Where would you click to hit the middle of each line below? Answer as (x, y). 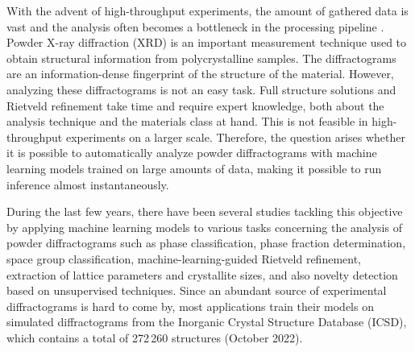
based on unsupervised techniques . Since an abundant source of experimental (197, 290)
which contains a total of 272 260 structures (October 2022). (155, 337)
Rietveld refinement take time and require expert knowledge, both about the (195, 105)
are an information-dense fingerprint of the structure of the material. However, (200, 74)
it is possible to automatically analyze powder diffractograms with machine (192, 153)
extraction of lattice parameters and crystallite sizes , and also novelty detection (202, 274)
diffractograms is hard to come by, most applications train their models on (190, 306)
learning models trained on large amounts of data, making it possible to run (194, 168)
